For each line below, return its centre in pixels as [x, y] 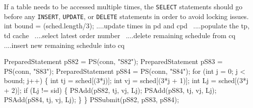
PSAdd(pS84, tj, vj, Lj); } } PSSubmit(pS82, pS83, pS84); [92, 99]
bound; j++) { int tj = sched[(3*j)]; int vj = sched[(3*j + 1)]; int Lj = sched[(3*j [126, 80]
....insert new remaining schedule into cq [64, 45]
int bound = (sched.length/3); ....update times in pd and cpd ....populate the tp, [127, 26]
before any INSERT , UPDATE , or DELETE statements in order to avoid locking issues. [126, 16]
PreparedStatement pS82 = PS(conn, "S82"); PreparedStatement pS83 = [113, 61]
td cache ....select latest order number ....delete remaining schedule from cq [120, 35]
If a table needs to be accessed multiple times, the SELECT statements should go [123, 6]
